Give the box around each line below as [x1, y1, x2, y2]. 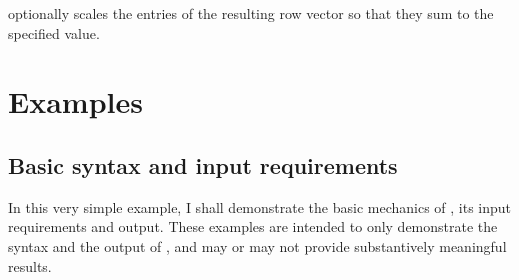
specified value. [8, 22, 100, 43]
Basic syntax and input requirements [8, 149, 398, 180]
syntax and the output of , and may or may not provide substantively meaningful [8, 235, 507, 256]
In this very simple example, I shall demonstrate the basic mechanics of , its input [8, 196, 512, 217]
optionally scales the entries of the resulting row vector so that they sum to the [8, 3, 494, 23]
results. [8, 255, 52, 276]
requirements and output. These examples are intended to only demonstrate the [8, 216, 498, 237]
